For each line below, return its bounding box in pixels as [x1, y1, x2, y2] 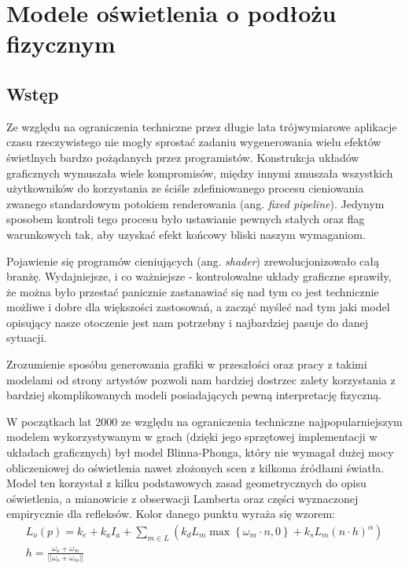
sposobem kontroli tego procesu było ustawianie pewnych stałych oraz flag [6, 211, 365, 227]
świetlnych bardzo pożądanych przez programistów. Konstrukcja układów [6, 149, 359, 165]
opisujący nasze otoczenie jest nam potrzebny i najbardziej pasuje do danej [6, 314, 369, 330]
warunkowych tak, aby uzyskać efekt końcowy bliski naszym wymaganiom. [6, 226, 366, 242]
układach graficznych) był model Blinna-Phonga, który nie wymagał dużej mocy [6, 444, 394, 461]
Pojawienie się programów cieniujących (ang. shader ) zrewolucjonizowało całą [6, 252, 379, 269]
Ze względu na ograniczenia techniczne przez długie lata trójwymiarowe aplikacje [6, 118, 397, 134]
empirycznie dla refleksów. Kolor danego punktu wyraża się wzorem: [6, 505, 335, 522]
